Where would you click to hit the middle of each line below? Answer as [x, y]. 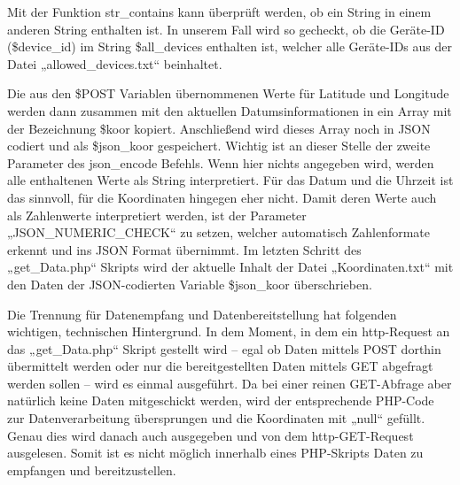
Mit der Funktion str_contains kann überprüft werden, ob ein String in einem [219, 12]
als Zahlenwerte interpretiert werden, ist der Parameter [157, 215]
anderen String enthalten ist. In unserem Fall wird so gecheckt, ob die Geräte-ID [226, 29]
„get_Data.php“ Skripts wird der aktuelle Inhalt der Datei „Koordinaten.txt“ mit [230, 267]
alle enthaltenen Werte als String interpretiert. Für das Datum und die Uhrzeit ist [230, 180]
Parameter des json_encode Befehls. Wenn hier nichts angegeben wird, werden [221, 162]
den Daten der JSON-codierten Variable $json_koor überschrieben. [190, 284]
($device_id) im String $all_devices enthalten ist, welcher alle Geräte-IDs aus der [230, 46]
